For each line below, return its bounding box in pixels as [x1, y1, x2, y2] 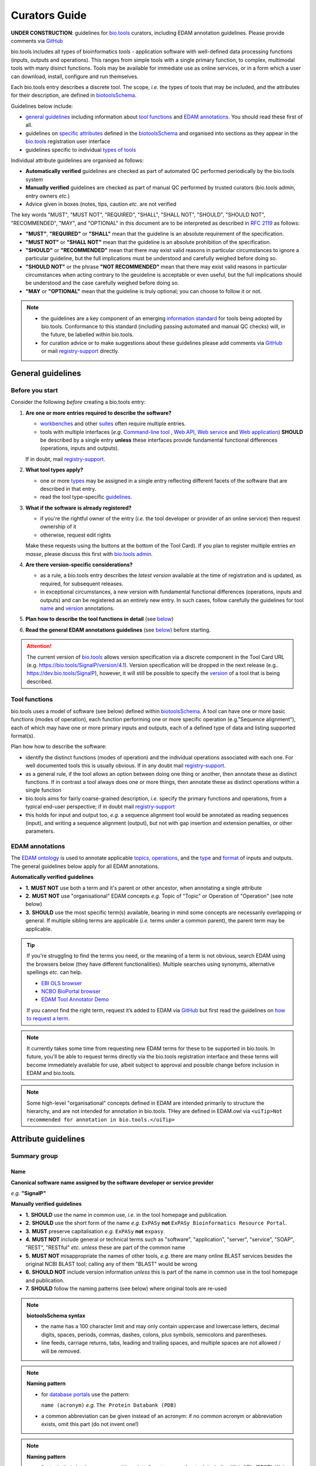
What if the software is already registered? [25, 504, 132, 511]
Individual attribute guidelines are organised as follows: [11, 157, 144, 164]
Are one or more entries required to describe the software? [25, 409, 172, 416]
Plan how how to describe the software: [11, 743, 107, 750]
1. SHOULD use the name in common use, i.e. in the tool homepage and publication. [25, 1211, 228, 1218]
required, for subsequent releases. [40, 580, 123, 587]
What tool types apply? [25, 466, 84, 473]
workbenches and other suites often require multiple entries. [40, 420, 186, 427]
